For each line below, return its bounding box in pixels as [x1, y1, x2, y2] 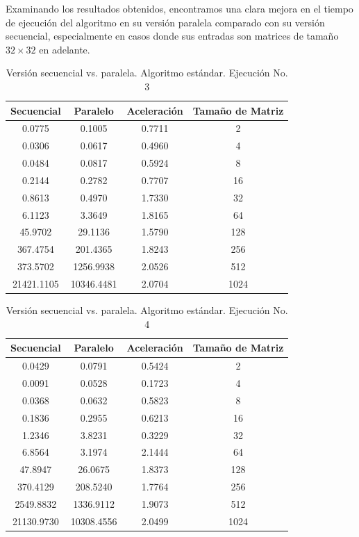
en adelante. [39, 42, 90, 56]
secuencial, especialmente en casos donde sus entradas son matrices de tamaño [6, 28, 339, 43]
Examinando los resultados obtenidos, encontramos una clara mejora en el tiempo [6, 1, 353, 15]
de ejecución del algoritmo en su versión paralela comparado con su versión [6, 15, 325, 29]
